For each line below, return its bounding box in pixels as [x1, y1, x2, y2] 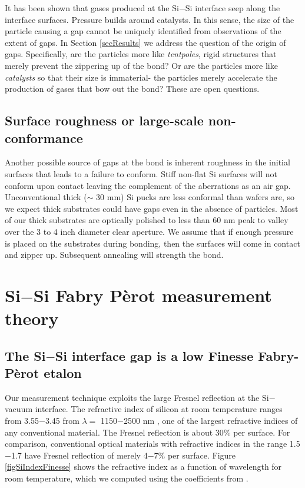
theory [5, 306, 59, 330]
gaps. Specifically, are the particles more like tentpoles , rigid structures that [5, 48, 277, 60]
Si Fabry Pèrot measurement [33, 283, 272, 307]
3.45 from [45, 414, 79, 427]
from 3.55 [5, 414, 39, 427]
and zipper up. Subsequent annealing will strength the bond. [5, 248, 224, 261]
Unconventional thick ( [5, 191, 87, 203]
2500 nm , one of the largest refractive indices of [123, 414, 298, 427]
